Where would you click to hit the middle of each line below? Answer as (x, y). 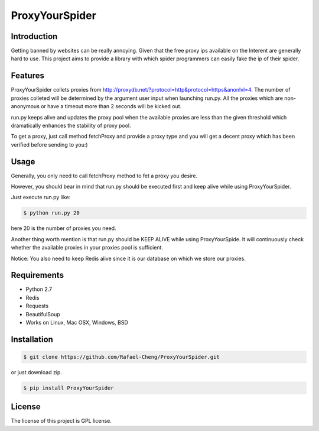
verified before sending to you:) (49, 144)
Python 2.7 (39, 289)
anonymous (25, 106)
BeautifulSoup (43, 314)
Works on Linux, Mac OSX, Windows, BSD (77, 323)
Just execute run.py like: (41, 197)
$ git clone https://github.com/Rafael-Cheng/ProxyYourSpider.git (121, 357)
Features (27, 76)
